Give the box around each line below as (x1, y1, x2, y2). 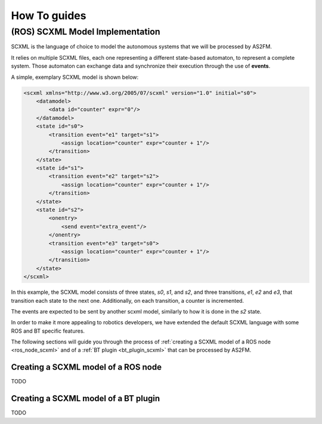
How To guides (11, 9, 86, 22)
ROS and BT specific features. (11, 327, 85, 334)
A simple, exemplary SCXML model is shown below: (11, 73, 139, 81)
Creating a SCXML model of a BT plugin (11, 394, 160, 404)
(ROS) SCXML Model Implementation (11, 26, 160, 37)
